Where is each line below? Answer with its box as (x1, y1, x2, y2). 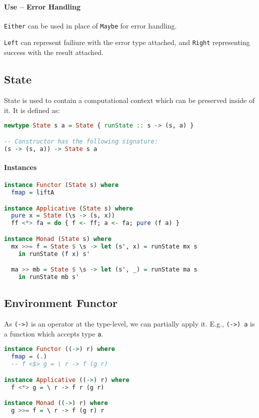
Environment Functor (4, 295, 118, 310)
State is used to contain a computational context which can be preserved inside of (4, 94, 255, 105)
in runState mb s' (18, 273, 79, 281)
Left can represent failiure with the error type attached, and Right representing (4, 37, 250, 47)
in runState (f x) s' (18, 250, 90, 257)
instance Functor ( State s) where (4, 181, 119, 189)
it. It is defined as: (4, 104, 60, 115)
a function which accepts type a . (4, 328, 103, 338)
